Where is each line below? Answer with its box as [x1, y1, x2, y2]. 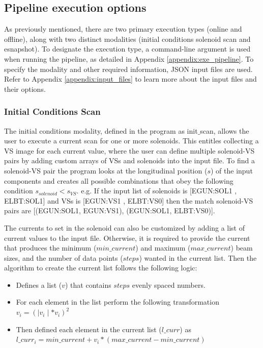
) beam [230, 242, 253, 253]
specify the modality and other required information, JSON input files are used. [4, 63, 253, 74]
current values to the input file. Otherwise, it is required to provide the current [4, 232, 250, 243]
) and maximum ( [135, 242, 191, 253]
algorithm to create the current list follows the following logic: [4, 262, 197, 273]
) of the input [210, 165, 253, 176]
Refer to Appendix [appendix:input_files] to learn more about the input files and [4, 73, 257, 84]
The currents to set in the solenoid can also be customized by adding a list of [4, 222, 245, 233]
